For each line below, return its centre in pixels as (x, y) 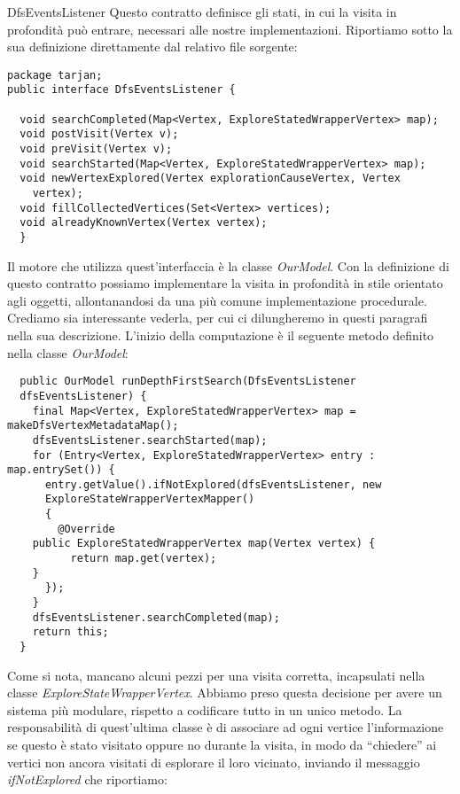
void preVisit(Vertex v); (96, 149)
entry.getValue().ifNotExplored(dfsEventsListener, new (213, 484)
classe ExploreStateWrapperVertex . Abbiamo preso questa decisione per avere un (225, 693)
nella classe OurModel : (68, 352)
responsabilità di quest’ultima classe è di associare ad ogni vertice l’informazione (226, 727)
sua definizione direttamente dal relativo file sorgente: (152, 47)
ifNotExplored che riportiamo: (87, 779)
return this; (70, 632)
